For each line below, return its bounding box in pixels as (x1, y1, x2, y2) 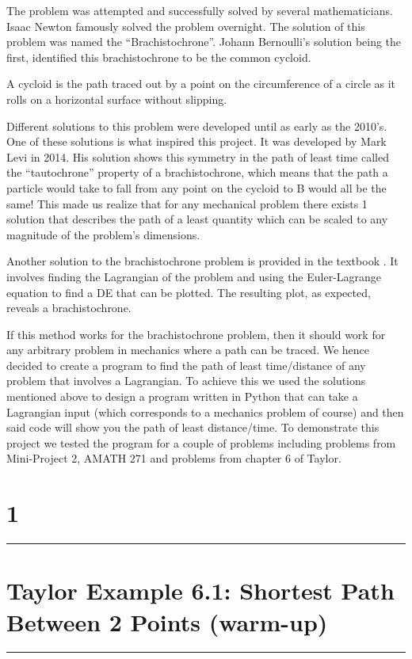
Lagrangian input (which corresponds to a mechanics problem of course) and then (6, 403, 404, 420)
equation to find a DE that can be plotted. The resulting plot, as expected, (6, 284, 371, 300)
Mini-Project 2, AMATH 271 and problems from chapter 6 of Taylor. (6, 450, 341, 467)
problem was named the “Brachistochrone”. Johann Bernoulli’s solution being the (6, 33, 402, 50)
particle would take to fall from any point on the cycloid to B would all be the (6, 179, 387, 196)
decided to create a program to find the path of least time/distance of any (6, 356, 366, 373)
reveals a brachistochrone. (6, 299, 132, 316)
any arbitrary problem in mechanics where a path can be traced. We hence (6, 341, 370, 358)
